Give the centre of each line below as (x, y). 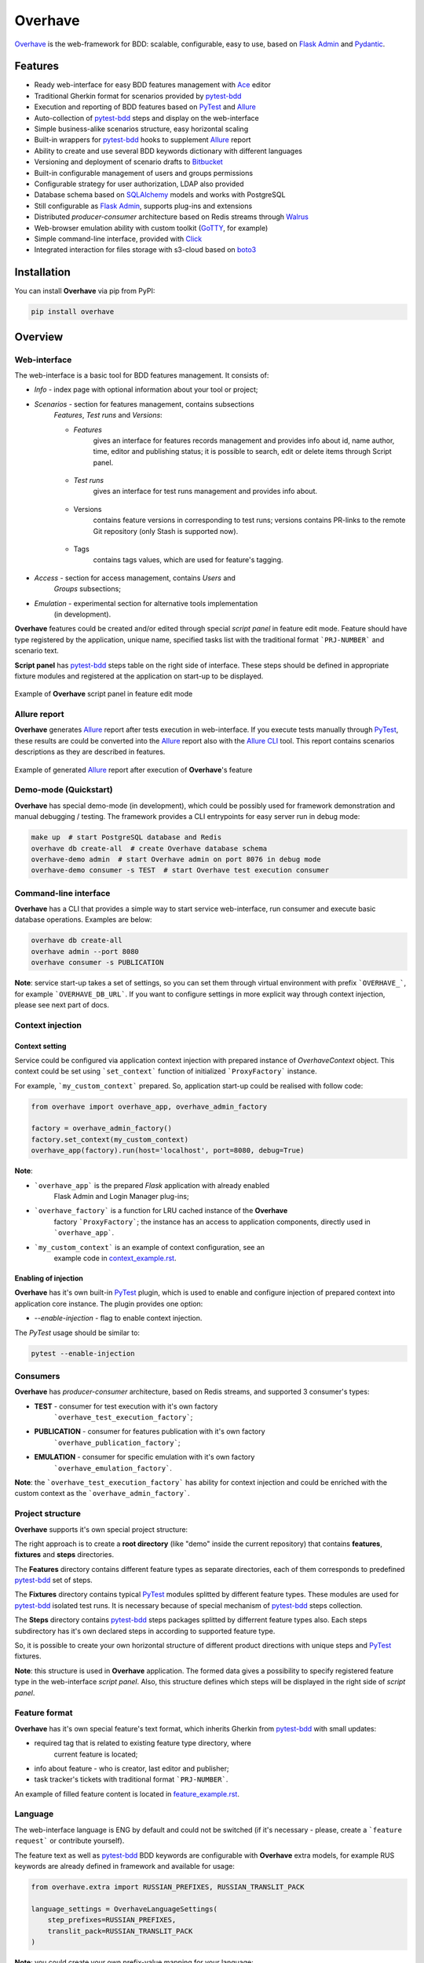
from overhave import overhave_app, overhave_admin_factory (149, 1106)
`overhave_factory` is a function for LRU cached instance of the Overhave (161, 1211)
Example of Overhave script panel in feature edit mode (104, 694)
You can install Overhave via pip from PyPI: (85, 291)
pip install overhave (73, 312)
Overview (39, 336)
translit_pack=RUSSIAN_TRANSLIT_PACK (120, 1931)
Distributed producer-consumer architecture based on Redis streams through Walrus (172, 217)
